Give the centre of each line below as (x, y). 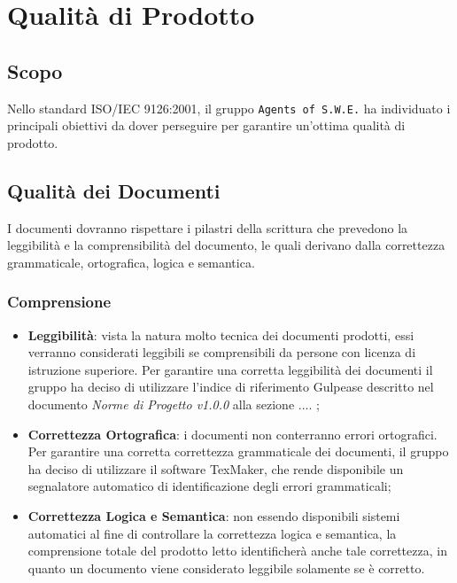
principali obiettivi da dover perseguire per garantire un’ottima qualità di (206, 125)
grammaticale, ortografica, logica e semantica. (131, 262)
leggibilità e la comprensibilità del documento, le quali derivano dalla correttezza (226, 245)
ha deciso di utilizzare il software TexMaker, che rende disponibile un (216, 468)
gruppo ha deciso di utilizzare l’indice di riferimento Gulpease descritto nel (231, 387)
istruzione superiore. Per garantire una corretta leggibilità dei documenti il (230, 369)
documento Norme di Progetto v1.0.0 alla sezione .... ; (174, 404)
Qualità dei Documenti (114, 190)
